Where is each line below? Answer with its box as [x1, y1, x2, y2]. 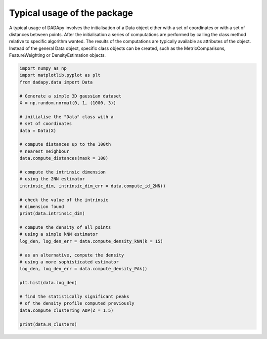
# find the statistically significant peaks [19, 294, 130, 299]
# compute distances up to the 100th [19, 141, 111, 147]
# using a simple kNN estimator [19, 231, 98, 237]
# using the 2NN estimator [19, 176, 85, 182]
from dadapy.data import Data [19, 79, 93, 85]
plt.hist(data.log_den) [19, 280, 78, 286]
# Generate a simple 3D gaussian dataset [19, 93, 122, 99]
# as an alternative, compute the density [19, 252, 124, 258]
